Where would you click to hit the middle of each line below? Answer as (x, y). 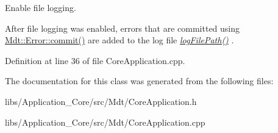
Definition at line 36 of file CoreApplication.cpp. (95, 60)
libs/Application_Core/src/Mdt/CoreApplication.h (101, 101)
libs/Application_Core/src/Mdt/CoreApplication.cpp (105, 122)
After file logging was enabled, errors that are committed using (123, 28)
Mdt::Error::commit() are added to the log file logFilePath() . (119, 40)
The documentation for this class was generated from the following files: (139, 81)
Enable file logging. (41, 7)
